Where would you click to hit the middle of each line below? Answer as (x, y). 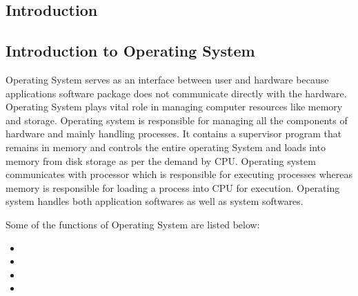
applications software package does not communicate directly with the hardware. (176, 93)
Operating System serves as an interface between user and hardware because (167, 79)
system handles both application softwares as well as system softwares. (155, 201)
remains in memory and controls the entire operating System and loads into (166, 147)
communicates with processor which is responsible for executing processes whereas (179, 174)
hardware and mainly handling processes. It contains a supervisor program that (174, 134)
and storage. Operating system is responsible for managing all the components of (177, 120)
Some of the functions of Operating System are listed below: (133, 224)
